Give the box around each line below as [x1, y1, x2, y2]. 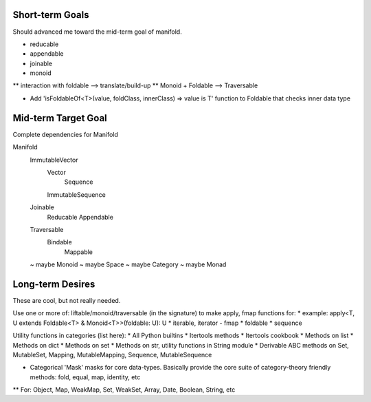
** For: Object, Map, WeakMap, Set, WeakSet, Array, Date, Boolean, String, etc [12, 385, 236, 394]
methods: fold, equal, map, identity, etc [30, 372, 141, 381]
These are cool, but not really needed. [12, 296, 121, 304]
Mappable [64, 248, 93, 256]
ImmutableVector [30, 156, 78, 164]
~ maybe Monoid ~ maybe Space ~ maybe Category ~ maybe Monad [30, 260, 227, 268]
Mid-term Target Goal [12, 112, 108, 124]
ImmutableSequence [47, 190, 106, 199]
